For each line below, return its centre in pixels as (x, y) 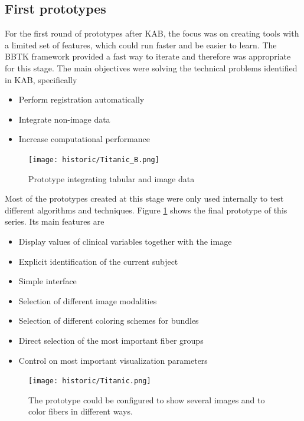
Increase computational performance (84, 139)
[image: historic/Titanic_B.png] (94, 159)
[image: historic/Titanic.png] (90, 381)
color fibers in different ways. (81, 411)
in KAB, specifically (41, 79)
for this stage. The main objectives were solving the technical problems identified (151, 68)
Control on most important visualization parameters (113, 360)
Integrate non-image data (64, 119)
